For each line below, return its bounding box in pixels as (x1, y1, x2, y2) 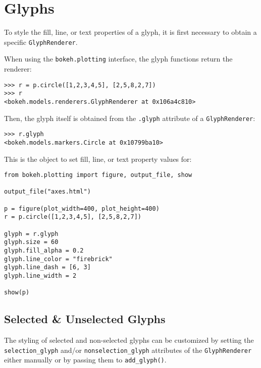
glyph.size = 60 (4, 238, 59, 246)
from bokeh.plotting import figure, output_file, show (4, 171, 192, 179)
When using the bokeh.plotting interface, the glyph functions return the (4, 53, 233, 64)
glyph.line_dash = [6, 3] (4, 264, 91, 271)
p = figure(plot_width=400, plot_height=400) (4, 205, 160, 212)
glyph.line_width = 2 (4, 272, 77, 280)
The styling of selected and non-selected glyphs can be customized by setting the (4, 335, 254, 345)
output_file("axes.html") (4, 188, 91, 196)
